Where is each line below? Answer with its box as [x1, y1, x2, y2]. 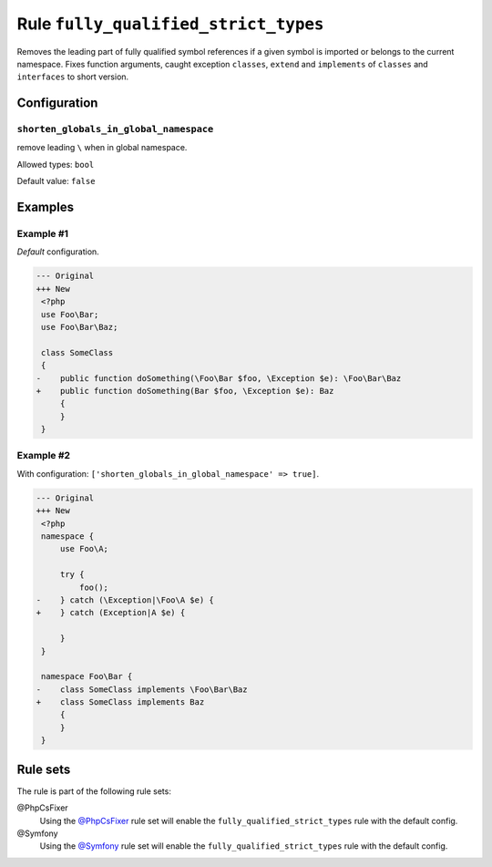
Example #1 [16, 228, 68, 241]
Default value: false [16, 176, 96, 187]
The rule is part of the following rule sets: [16, 785, 172, 797]
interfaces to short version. [16, 71, 129, 82]
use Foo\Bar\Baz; [41, 322, 118, 332]
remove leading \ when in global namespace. [16, 142, 188, 153]
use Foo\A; [59, 543, 109, 554]
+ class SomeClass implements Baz [36, 697, 205, 707]
